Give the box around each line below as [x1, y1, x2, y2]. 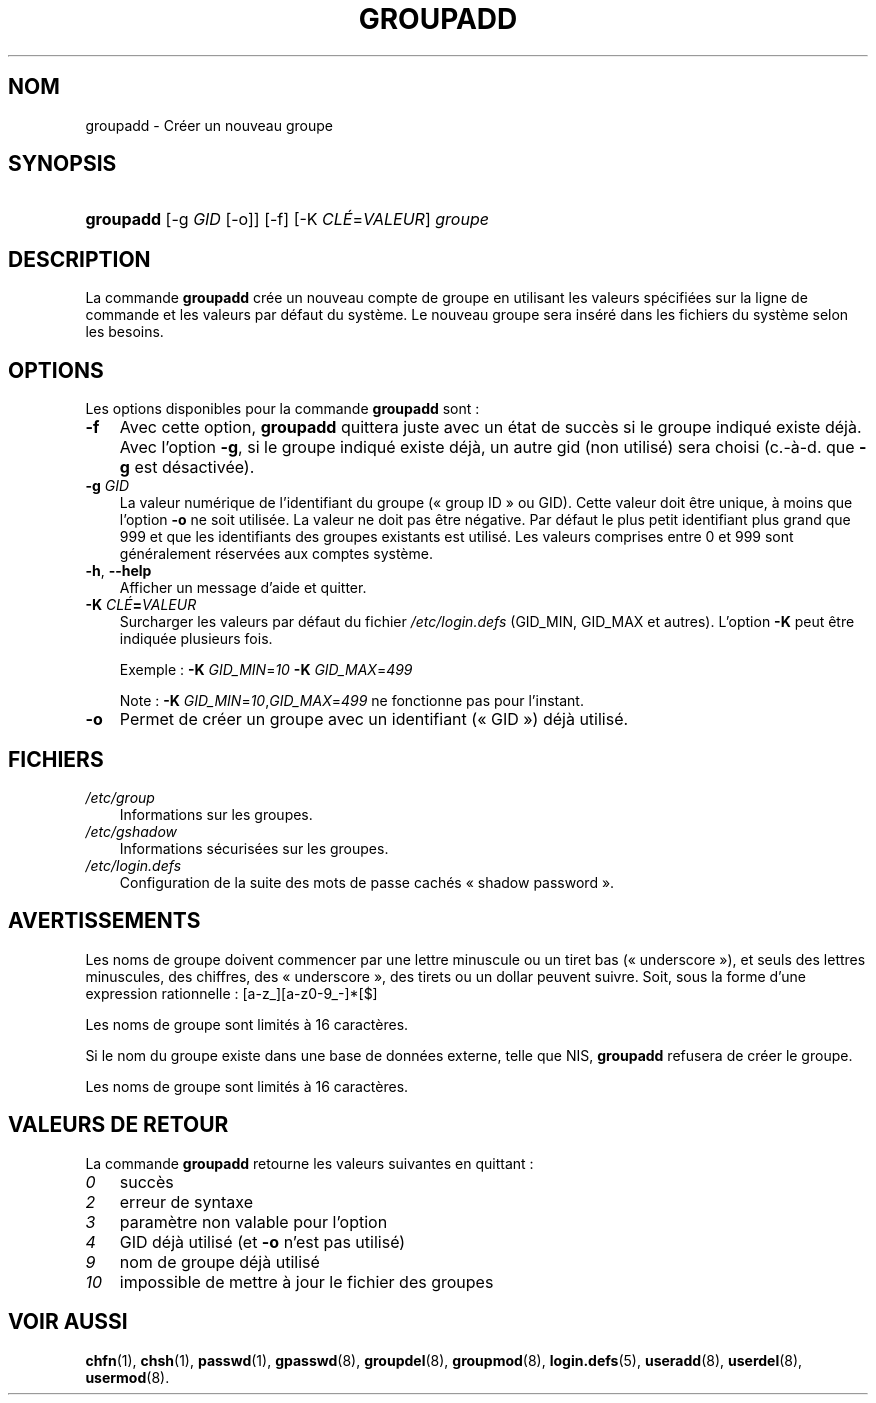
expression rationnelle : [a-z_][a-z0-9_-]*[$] [85, 984, 378, 1002]
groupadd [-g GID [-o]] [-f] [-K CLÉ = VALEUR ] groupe [85, 209, 489, 230]
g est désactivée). [119, 457, 255, 478]
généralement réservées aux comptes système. [119, 545, 433, 563]
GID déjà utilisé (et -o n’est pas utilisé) [119, 1231, 406, 1252]
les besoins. [85, 323, 164, 341]
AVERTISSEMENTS [8, 908, 201, 934]
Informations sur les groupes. [119, 805, 313, 823]
